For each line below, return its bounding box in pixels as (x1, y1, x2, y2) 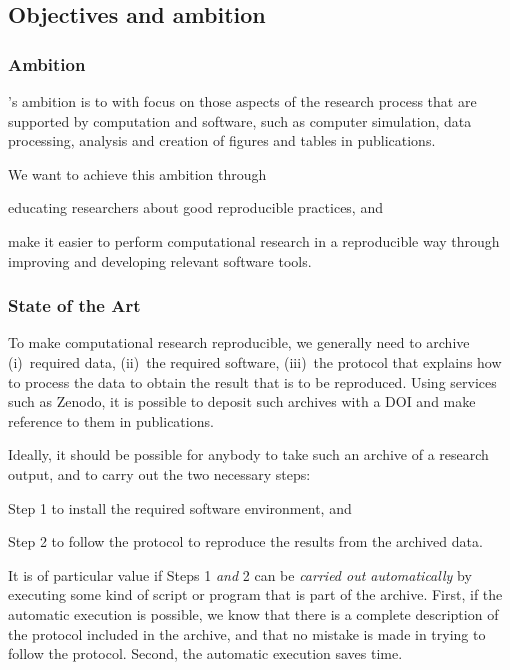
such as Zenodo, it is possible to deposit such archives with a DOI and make (8, 391, 476, 412)
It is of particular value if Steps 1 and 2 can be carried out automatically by (8, 564, 472, 585)
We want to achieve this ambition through (8, 163, 267, 184)
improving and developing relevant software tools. (8, 250, 312, 271)
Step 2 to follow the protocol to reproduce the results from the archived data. (8, 531, 483, 552)
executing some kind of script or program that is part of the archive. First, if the (8, 584, 503, 605)
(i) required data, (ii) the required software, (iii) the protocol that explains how (8, 351, 502, 372)
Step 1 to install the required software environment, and (8, 497, 352, 518)
